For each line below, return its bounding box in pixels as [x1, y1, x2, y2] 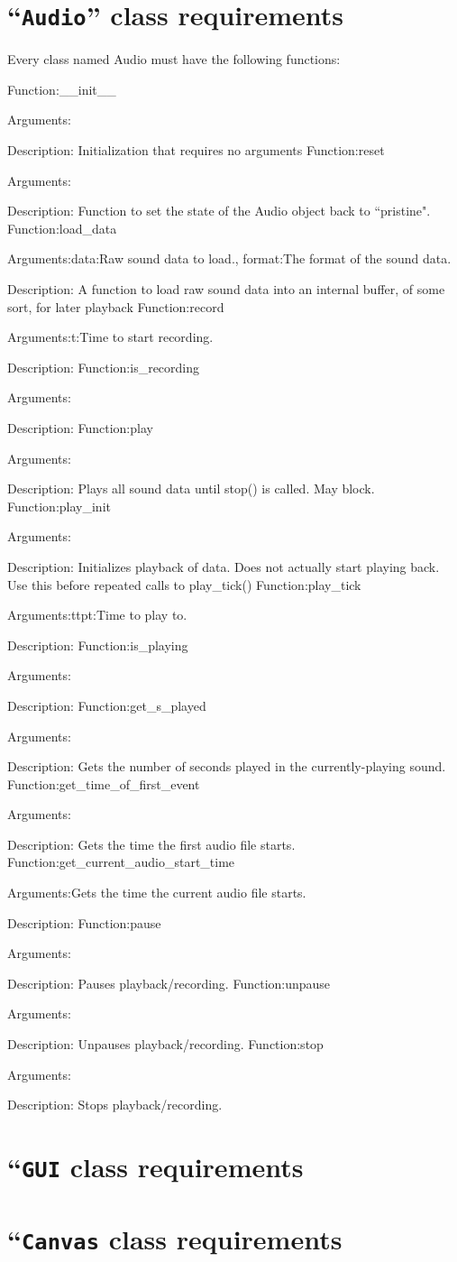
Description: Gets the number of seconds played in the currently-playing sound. [7, 757, 446, 776]
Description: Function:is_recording [7, 357, 200, 376]
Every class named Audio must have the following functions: [7, 50, 341, 69]
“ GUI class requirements [7, 1148, 304, 1184]
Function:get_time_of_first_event [7, 774, 200, 793]
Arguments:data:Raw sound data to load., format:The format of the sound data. [7, 249, 452, 268]
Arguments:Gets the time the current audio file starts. [7, 883, 306, 902]
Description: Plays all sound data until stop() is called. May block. [7, 479, 375, 498]
